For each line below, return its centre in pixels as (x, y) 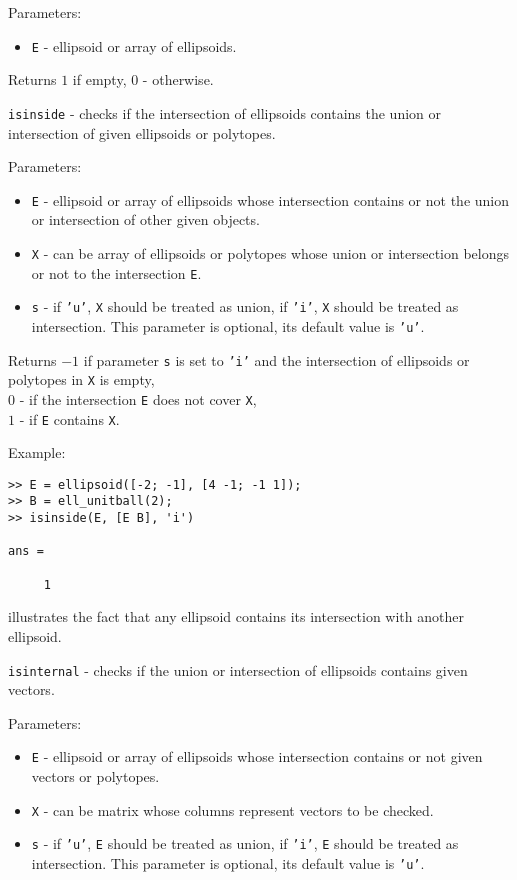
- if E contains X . (69, 418)
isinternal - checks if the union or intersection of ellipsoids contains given (238, 669)
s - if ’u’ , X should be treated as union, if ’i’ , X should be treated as (245, 306)
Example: (37, 452)
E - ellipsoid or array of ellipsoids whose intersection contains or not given (257, 756)
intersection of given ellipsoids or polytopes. (142, 132)
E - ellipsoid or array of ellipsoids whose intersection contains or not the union (270, 199)
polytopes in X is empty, (81, 379)
